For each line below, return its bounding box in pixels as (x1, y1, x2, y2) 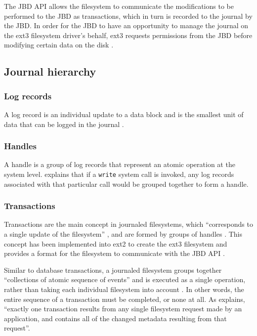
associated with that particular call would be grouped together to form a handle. (4, 178, 249, 189)
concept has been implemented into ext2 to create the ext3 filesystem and (4, 238, 227, 249)
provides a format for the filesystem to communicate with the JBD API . (4, 248, 225, 258)
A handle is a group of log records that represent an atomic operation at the (4, 159, 235, 169)
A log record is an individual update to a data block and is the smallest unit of (4, 109, 244, 119)
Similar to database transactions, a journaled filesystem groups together (4, 264, 222, 275)
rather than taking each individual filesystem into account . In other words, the (4, 284, 244, 294)
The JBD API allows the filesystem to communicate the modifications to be (4, 1, 234, 11)
